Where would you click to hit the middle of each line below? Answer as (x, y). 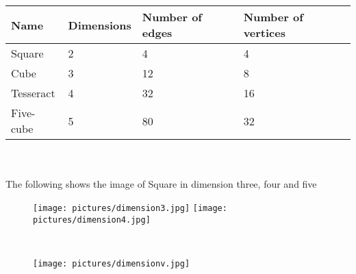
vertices (264, 33)
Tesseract (33, 93)
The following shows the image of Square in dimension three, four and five (161, 184)
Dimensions (100, 25)
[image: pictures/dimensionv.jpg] (112, 263)
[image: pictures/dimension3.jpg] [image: (130, 208)
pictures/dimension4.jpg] (92, 220)
